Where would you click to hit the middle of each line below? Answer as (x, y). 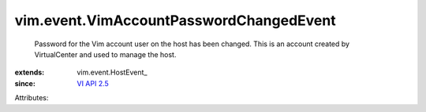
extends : (30, 72)
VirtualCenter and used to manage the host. (105, 54)
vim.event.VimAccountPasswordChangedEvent (175, 20)
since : (25, 83)
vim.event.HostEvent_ (112, 72)
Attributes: (32, 98)
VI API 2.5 (93, 83)
